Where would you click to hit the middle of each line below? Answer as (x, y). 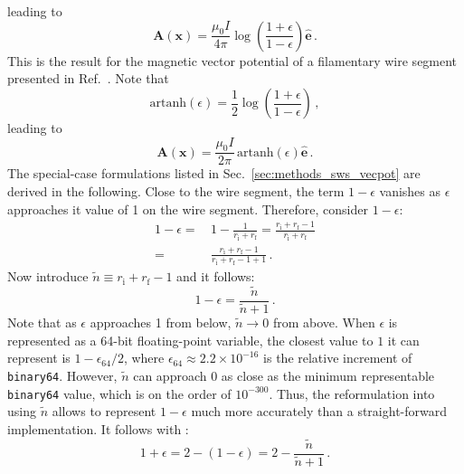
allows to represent (104, 411)
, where (144, 358)
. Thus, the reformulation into (352, 393)
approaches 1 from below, (161, 322)
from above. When (324, 322)
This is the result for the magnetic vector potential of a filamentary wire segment (232, 60)
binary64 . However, (62, 375)
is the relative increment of (338, 358)
